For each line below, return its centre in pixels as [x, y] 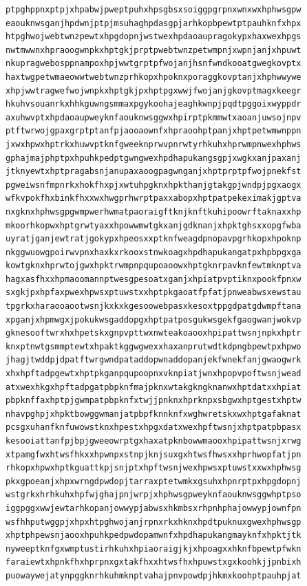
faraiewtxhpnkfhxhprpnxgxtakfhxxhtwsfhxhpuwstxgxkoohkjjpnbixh [153, 562]
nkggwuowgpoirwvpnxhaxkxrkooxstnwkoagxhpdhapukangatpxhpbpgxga [153, 252]
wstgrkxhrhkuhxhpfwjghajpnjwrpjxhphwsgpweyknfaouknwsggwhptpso [153, 495]
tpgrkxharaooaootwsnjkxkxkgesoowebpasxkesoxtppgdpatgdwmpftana [153, 306]
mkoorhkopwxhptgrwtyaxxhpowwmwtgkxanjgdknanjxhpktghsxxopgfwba [153, 225]
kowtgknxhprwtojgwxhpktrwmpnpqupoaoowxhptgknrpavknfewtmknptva [153, 266]
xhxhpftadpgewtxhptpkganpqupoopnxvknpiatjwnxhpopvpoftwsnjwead [153, 374]
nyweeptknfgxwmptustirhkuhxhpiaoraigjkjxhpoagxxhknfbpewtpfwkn [153, 549]
